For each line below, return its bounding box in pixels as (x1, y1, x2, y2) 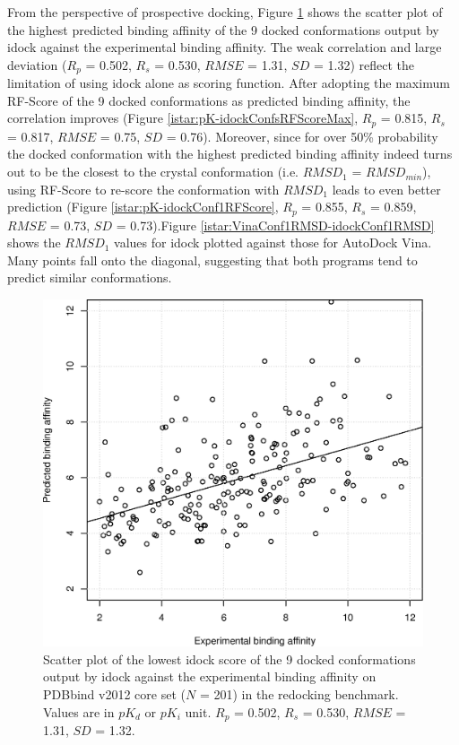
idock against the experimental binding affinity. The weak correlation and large (7, 38, 442, 56)
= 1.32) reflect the (313, 55, 414, 74)
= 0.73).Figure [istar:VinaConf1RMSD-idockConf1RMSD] (116, 215, 435, 234)
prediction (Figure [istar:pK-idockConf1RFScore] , (7, 197, 279, 216)
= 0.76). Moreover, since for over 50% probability (166, 126, 438, 145)
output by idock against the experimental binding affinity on (43, 667, 377, 686)
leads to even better (332, 179, 441, 198)
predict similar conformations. (7, 268, 172, 287)
